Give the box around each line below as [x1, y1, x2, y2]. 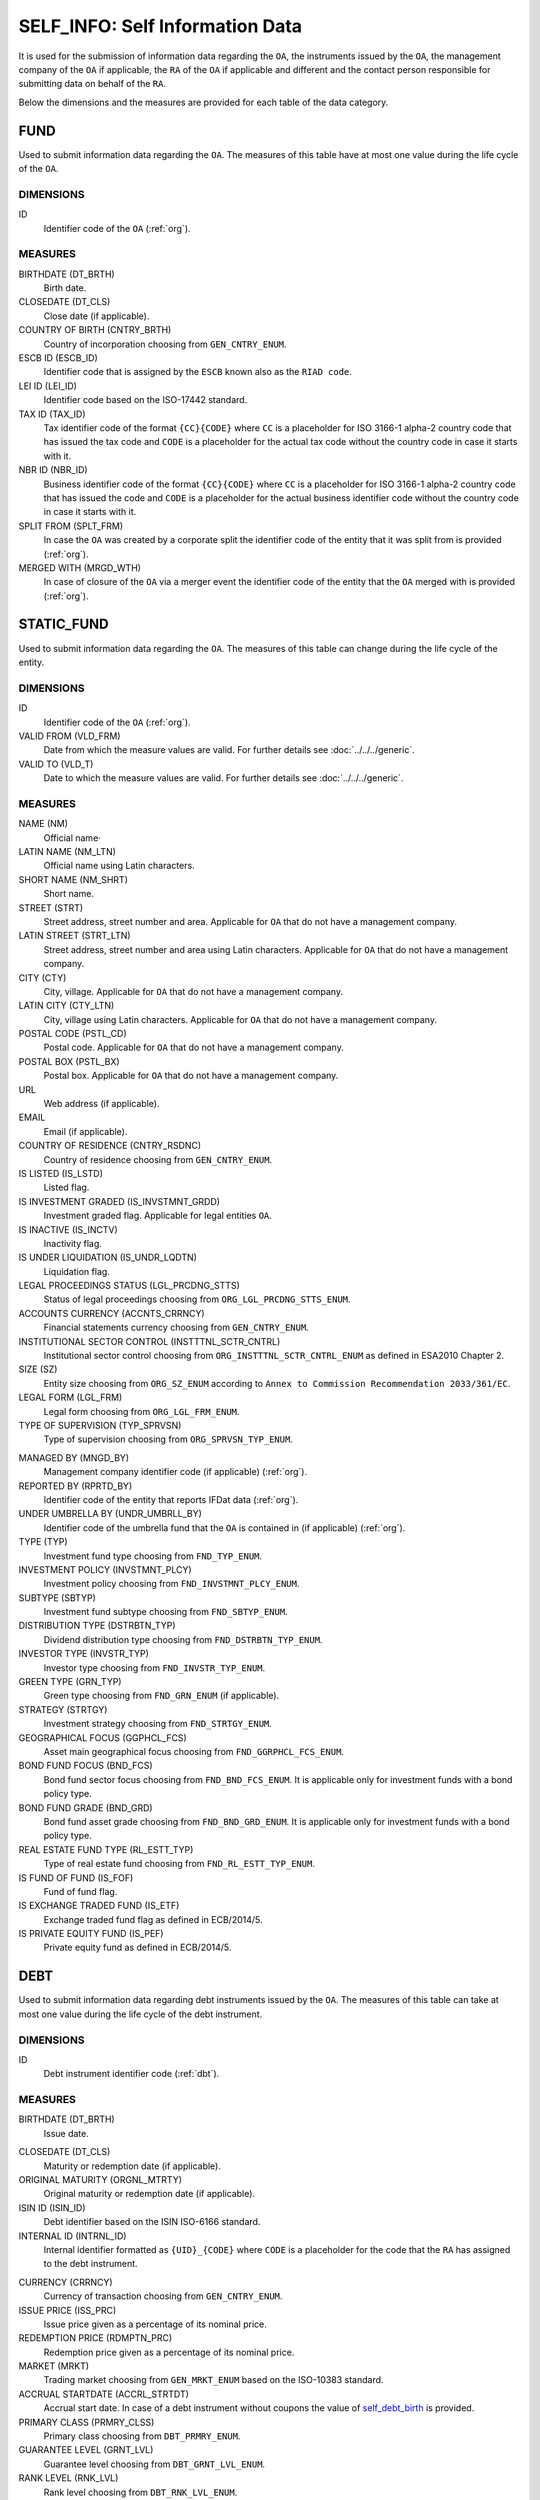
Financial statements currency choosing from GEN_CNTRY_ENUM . [43, 1321, 309, 1334]
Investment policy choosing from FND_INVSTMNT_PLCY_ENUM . [43, 1578, 300, 1590]
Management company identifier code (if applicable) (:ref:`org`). [43, 1466, 308, 1478]
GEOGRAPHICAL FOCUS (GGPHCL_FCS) [18, 1731, 187, 1744]
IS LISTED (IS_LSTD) [18, 1167, 104, 1179]
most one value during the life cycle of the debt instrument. [18, 2008, 263, 2020]
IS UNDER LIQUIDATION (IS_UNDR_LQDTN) [18, 1251, 197, 1264]
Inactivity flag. [43, 1237, 102, 1249]
